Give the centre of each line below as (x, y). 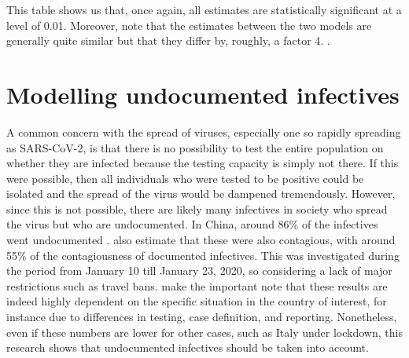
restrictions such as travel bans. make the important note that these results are (197, 285)
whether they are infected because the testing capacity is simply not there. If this (203, 163)
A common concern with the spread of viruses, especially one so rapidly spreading (204, 132)
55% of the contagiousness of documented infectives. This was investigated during (203, 255)
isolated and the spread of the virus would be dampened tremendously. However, (201, 194)
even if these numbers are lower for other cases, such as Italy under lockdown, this (204, 332)
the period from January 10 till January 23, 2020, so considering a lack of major (199, 270)
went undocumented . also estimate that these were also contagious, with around (201, 240)
